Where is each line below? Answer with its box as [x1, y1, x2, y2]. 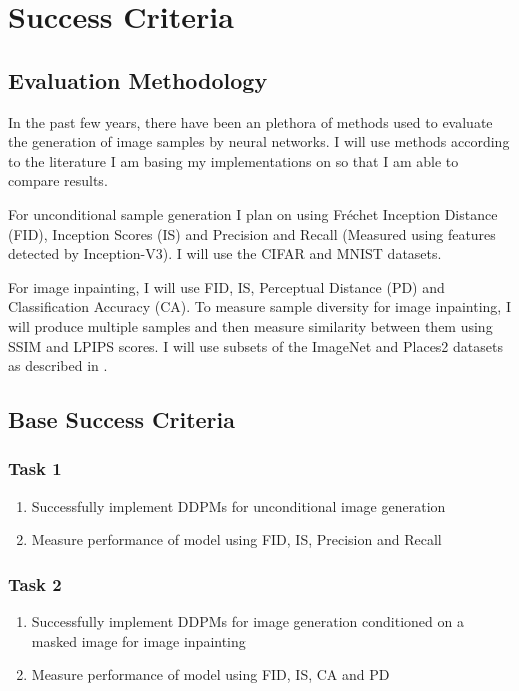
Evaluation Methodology [8, 64, 268, 95]
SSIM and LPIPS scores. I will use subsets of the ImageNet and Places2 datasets [8, 335, 503, 356]
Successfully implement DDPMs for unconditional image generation [31, 495, 446, 516]
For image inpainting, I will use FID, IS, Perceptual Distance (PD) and [8, 276, 445, 297]
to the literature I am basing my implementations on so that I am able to [8, 150, 459, 171]
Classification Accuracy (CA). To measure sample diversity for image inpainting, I [8, 296, 511, 317]
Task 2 [8, 571, 62, 596]
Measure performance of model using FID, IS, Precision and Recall [31, 529, 442, 550]
